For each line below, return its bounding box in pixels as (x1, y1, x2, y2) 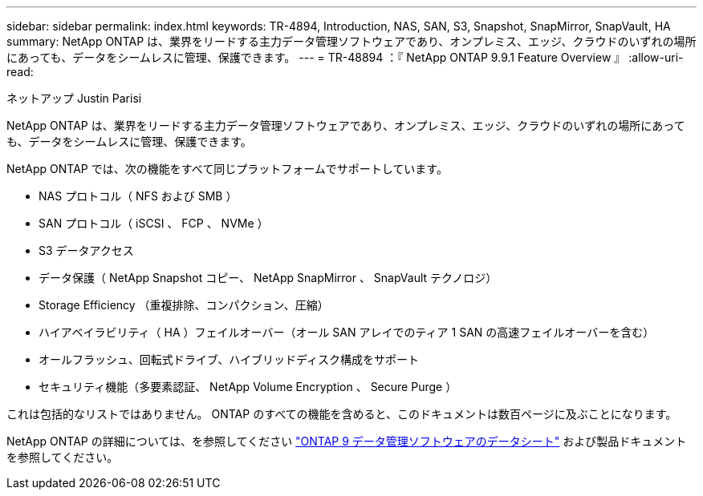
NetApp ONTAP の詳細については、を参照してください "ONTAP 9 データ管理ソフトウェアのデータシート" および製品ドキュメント (6, 434, 687, 448)
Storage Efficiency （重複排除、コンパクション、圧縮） (39, 298, 329, 312)
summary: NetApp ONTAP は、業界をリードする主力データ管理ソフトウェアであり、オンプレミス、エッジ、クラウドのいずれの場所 (6, 34, 697, 48)
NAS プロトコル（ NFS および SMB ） (39, 189, 238, 203)
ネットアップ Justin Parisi (6, 91, 142, 105)
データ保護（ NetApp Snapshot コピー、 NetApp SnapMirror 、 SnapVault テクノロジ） (39, 271, 498, 284)
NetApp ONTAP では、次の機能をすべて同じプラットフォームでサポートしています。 (6, 162, 448, 175)
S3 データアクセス (39, 244, 134, 257)
